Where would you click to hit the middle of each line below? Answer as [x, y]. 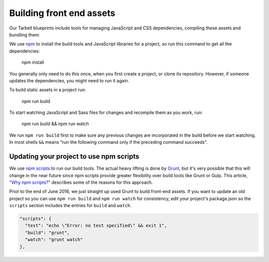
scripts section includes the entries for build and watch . [70, 206]
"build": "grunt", [47, 233]
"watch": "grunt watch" [54, 240]
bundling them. [25, 34]
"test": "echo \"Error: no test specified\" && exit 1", [96, 226]
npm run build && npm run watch [55, 124]
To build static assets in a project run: [48, 90]
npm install [33, 62]
